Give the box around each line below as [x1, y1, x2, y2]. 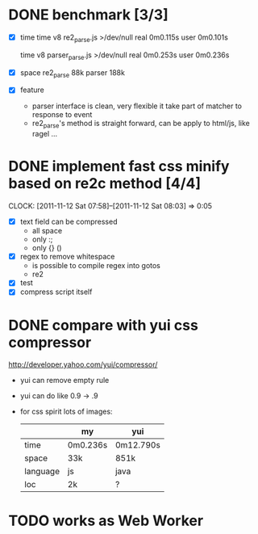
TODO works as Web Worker [8, 511, 204, 530]
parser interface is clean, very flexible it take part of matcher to [31, 101, 242, 111]
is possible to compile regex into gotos [31, 261, 161, 271]
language [23, 466, 60, 477]
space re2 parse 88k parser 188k [19, 67, 125, 79]
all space [31, 226, 63, 236]
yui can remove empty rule [19, 376, 110, 385]
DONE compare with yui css [8, 316, 199, 334]
